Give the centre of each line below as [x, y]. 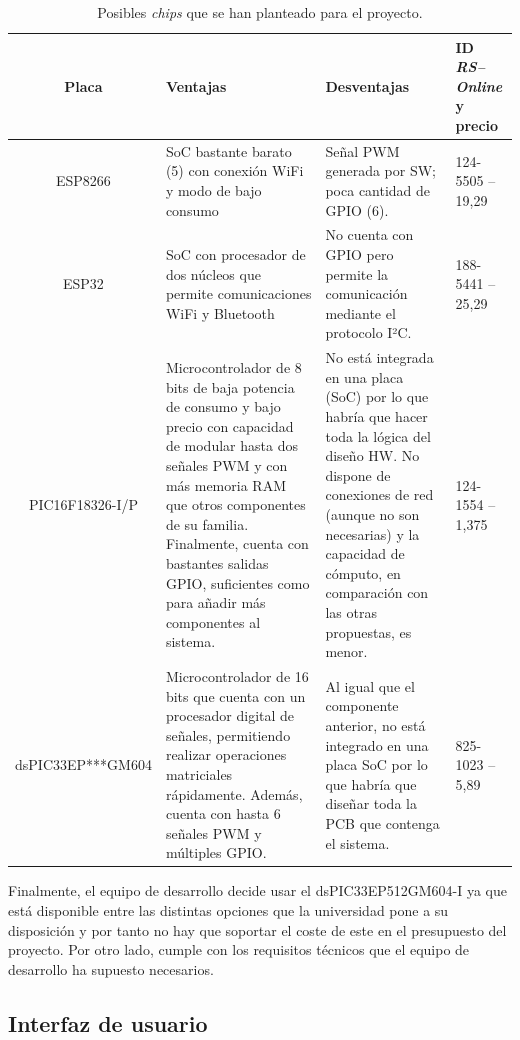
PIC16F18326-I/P [83, 504]
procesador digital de [230, 715]
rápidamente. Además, [234, 793]
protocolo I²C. [368, 332]
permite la [357, 273]
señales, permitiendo [228, 734]
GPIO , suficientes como [237, 582]
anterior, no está [375, 724]
